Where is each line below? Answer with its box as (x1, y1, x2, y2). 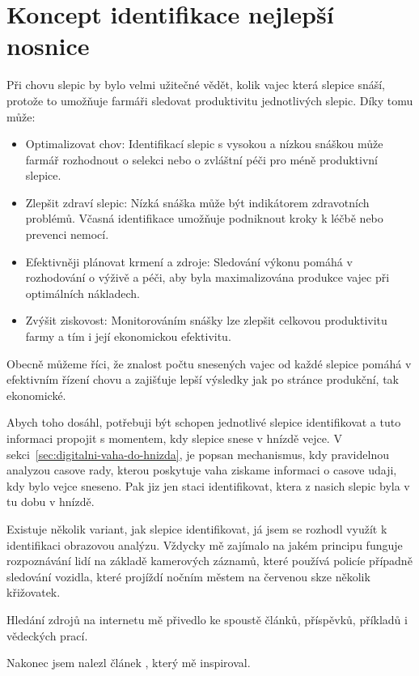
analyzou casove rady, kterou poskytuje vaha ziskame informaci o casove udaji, (6, 461, 397, 478)
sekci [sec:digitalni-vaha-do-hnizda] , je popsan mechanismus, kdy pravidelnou (6, 445, 389, 462)
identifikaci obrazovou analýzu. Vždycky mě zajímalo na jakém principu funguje (6, 536, 403, 553)
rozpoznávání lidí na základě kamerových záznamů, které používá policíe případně (6, 552, 413, 569)
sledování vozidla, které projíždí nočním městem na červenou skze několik (6, 568, 370, 585)
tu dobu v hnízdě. (6, 493, 95, 510)
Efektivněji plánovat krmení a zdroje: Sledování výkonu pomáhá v (25, 253, 353, 270)
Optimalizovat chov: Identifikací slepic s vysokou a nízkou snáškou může (25, 135, 383, 152)
